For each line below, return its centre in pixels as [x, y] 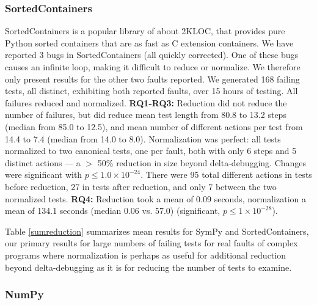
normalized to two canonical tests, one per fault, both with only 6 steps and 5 [151, 151]
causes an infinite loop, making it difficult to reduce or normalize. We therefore [153, 67]
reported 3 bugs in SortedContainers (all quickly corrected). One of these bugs [152, 55]
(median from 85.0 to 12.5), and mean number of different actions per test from [154, 126]
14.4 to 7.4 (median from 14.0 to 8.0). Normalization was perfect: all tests [143, 138]
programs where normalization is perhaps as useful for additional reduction [145, 255]
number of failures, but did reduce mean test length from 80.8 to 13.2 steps [146, 115]
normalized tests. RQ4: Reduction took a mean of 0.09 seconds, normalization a [155, 198]
